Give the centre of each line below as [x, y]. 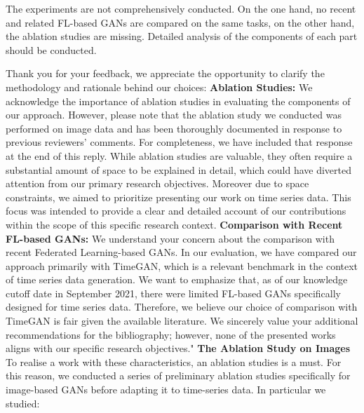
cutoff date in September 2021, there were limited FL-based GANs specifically [173, 293]
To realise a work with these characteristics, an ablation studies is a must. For [174, 361]
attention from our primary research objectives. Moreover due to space [157, 183]
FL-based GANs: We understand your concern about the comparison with [170, 238]
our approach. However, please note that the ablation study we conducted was [174, 115]
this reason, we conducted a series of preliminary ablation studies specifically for [178, 375]
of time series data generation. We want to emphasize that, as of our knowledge [177, 279]
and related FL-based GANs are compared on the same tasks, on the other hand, [180, 22]
